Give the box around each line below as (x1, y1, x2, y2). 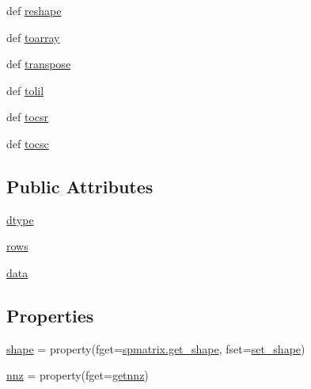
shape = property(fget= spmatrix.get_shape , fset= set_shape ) (6, 340, 305, 357)
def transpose (6, 55, 71, 72)
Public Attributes (6, 174, 154, 198)
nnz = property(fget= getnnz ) (6, 367, 149, 383)
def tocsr (6, 109, 49, 125)
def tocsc (6, 135, 49, 151)
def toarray (6, 29, 60, 45)
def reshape (6, 2, 62, 18)
